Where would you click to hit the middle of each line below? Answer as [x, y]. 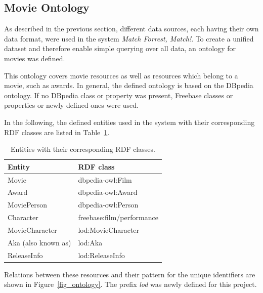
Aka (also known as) [39, 242]
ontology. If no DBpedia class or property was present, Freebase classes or [119, 95]
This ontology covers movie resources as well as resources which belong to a [121, 75]
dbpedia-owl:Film [105, 179]
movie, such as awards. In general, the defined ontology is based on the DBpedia [129, 85]
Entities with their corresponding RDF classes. [83, 149]
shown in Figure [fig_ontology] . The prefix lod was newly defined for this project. [130, 284]
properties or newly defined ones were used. [71, 105]
